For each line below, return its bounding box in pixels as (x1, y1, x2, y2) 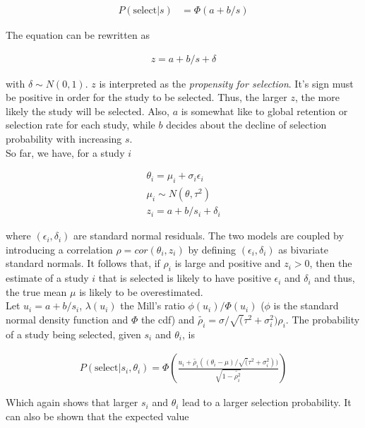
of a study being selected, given (6, 326, 141, 341)
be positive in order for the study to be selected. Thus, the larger (6, 90, 287, 105)
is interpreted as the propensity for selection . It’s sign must (99, 76, 354, 90)
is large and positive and (174, 256, 281, 271)
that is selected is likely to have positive (98, 271, 271, 285)
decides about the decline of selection (166, 117, 327, 132)
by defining (188, 242, 237, 256)
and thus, (314, 271, 355, 285)
